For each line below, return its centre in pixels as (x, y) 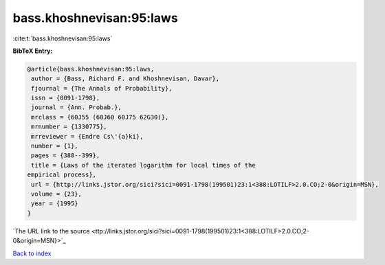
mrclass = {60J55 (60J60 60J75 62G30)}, (100, 117)
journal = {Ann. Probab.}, (76, 107)
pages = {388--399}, (66, 155)
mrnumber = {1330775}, (69, 127)
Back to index (32, 253)
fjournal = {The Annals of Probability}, (102, 88)
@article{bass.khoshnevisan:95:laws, (91, 69)
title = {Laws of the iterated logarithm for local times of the (143, 165)
